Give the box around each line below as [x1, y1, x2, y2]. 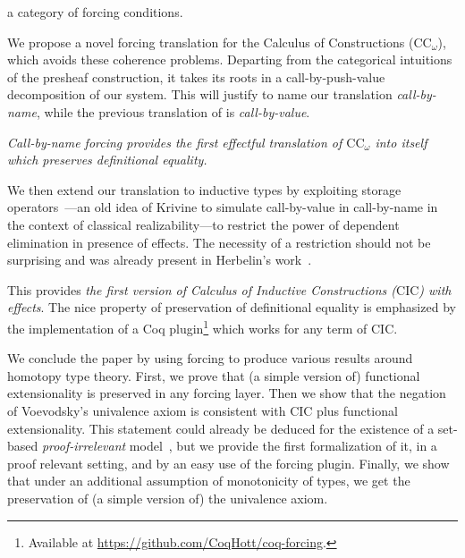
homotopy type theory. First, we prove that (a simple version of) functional [7, 366, 420, 385]
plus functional [317, 401, 398, 419]
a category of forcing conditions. [7, 3, 183, 21]
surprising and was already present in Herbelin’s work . [7, 250, 312, 269]
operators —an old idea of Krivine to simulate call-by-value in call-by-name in [7, 198, 438, 216]
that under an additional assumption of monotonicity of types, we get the [7, 471, 410, 490]
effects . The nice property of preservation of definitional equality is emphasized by [7, 298, 456, 317]
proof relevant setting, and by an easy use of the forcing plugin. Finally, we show [7, 453, 450, 472]
